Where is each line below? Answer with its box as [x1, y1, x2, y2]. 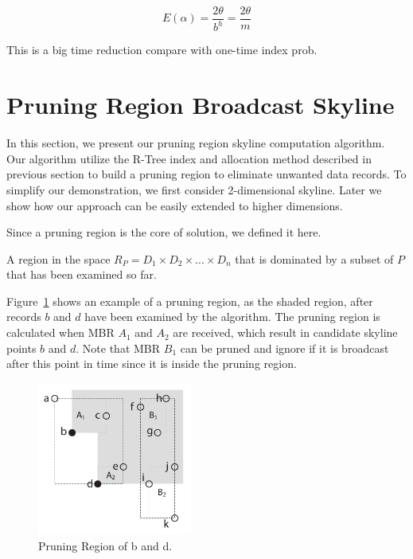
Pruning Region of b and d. [38, 537, 173, 553]
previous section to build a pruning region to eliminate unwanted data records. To [6, 166, 407, 182]
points [6, 339, 37, 356]
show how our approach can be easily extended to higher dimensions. [6, 197, 343, 213]
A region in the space [6, 250, 111, 267]
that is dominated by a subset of [235, 250, 394, 267]
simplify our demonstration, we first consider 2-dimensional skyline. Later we [6, 181, 382, 197]
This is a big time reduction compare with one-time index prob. [6, 41, 318, 58]
